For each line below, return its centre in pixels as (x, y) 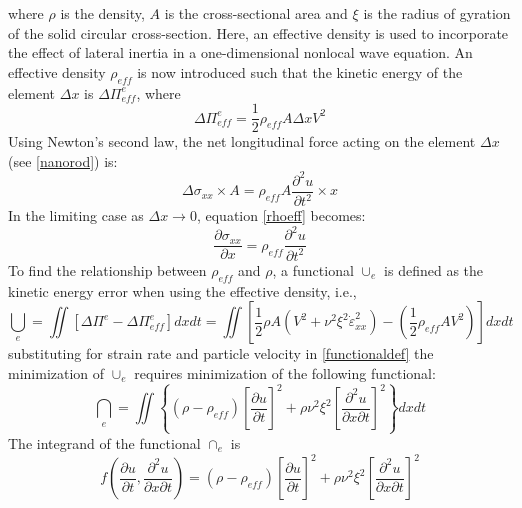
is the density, (102, 13)
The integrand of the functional (104, 442)
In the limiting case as (76, 215)
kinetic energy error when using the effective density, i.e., (182, 290)
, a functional (313, 269)
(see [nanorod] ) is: (63, 160)
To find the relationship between (107, 269)
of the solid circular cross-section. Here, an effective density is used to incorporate (258, 32)
